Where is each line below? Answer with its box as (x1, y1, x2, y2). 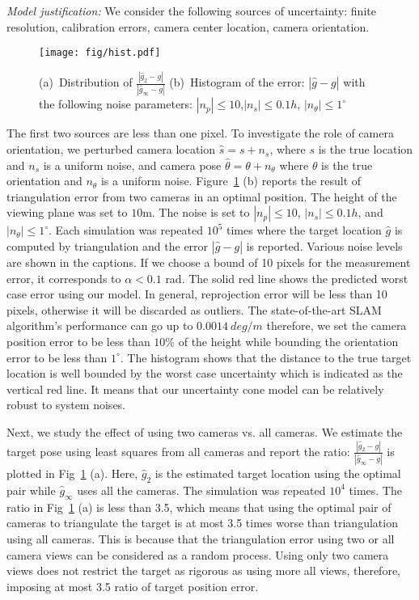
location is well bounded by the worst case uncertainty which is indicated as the (6, 365, 403, 382)
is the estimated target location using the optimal (154, 465, 401, 482)
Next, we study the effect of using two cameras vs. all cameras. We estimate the (6, 423, 403, 440)
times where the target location (226, 222, 382, 239)
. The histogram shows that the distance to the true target (120, 349, 412, 365)
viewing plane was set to (6, 204, 128, 221)
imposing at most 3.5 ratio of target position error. (6, 577, 259, 594)
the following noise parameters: (39, 95, 193, 112)
